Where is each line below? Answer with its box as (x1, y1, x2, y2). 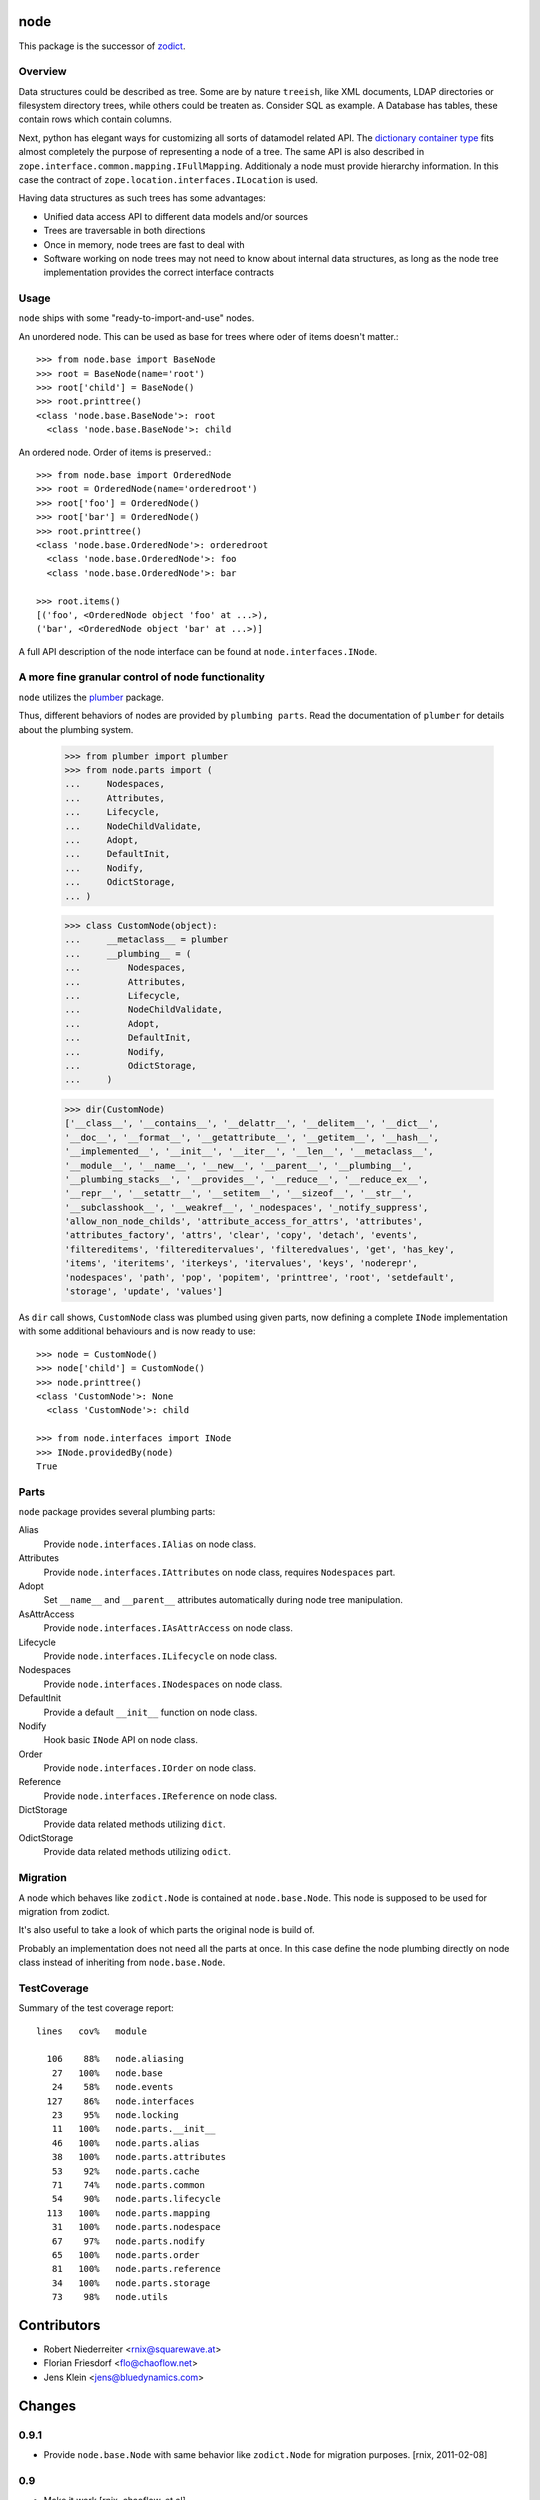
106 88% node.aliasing (46, 2053, 185, 2065)
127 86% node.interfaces (46, 2095, 195, 2107)
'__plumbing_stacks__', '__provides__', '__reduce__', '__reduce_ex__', (64, 1173, 429, 1185)
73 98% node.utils (51, 2291, 169, 2303)
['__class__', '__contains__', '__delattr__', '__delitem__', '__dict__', (64, 1118, 440, 1129)
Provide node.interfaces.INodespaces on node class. (43, 1678, 283, 1690)
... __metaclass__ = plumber (64, 934, 229, 945)
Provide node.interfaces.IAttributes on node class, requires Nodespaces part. (43, 1566, 396, 1578)
